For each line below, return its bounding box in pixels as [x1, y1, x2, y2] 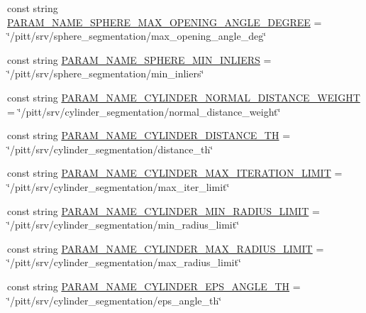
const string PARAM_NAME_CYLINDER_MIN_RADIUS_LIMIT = [7, 203, 320, 218]
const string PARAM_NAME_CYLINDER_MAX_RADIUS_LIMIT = [7, 241, 324, 256]
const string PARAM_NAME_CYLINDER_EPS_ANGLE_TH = [7, 278, 301, 293]
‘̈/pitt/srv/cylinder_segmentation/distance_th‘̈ [7, 141, 213, 156]
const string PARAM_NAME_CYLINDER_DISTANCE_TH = [7, 128, 291, 143]
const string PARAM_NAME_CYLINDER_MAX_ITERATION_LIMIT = [7, 165, 343, 180]
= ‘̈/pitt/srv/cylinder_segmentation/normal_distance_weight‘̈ [7, 104, 281, 119]
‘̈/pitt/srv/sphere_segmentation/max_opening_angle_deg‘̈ [7, 28, 267, 43]
